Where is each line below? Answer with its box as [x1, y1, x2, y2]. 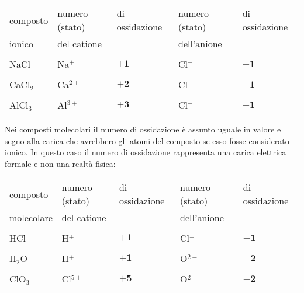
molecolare [9, 211, 53, 225]
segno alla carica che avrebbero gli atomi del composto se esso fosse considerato [5, 134, 289, 146]
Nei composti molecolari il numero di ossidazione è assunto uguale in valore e [5, 123, 281, 135]
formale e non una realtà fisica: [5, 157, 116, 169]
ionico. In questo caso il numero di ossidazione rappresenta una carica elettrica [5, 146, 286, 158]
